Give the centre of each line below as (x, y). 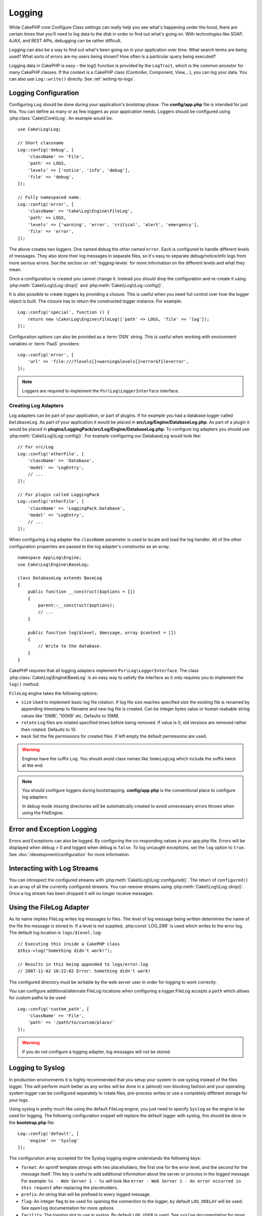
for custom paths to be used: (38, 998)
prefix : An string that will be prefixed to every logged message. (86, 1195)
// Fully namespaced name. (50, 197)
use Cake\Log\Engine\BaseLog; (54, 564)
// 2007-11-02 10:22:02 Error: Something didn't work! (84, 971)
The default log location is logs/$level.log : (55, 933)
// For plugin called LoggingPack (58, 495)
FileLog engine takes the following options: (53, 693)
